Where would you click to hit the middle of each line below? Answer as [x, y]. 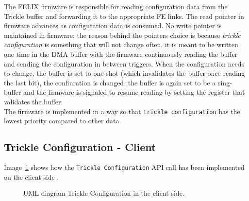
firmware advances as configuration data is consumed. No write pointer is [113, 25]
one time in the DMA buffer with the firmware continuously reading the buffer [121, 54]
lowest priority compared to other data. [63, 121]
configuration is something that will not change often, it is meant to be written [121, 44]
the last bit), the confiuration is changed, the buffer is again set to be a [110, 82]
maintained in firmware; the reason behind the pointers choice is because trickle [122, 35]
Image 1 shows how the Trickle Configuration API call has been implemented [124, 167]
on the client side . [32, 176]
